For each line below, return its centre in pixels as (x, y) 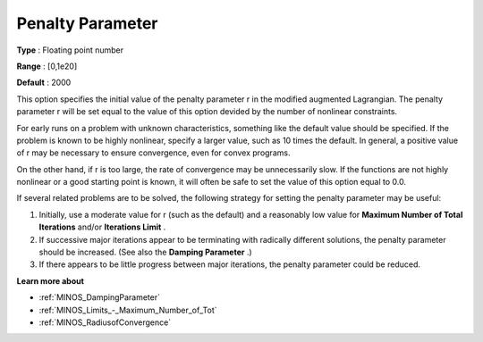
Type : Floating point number (70, 50)
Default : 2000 (44, 83)
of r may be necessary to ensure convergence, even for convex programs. (153, 153)
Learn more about (51, 280)
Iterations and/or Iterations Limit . (102, 227)
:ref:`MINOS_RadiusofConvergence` (105, 322)
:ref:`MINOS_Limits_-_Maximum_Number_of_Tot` (128, 310)
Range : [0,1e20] (47, 66)
